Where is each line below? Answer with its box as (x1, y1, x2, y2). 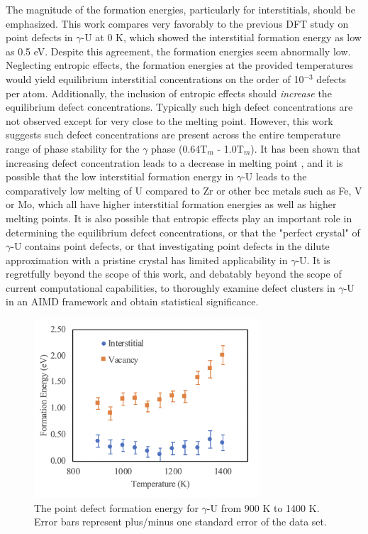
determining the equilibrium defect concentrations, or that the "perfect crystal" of (6, 224, 360, 239)
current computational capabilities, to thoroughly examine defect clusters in (6, 280, 335, 295)
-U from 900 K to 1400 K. (206, 500, 320, 515)
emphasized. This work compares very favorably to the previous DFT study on (6, 16, 349, 31)
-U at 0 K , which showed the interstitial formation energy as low (81, 30, 362, 45)
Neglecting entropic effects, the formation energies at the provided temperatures (6, 58, 354, 72)
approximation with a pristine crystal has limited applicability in (6, 252, 288, 267)
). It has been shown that (250, 141, 361, 156)
